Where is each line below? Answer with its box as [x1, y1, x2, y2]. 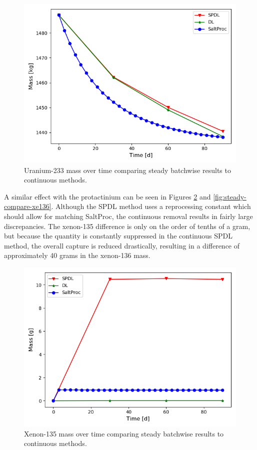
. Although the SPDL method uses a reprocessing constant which [51, 201, 251, 211]
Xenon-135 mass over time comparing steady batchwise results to [24, 428, 224, 438]
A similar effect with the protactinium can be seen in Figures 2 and [4, 191, 211, 201]
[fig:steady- [213, 191, 246, 201]
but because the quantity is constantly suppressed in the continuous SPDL [4, 230, 232, 241]
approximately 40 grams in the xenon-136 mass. [4, 250, 150, 260]
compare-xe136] [4, 201, 51, 211]
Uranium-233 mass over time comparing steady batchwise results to [24, 164, 231, 175]
